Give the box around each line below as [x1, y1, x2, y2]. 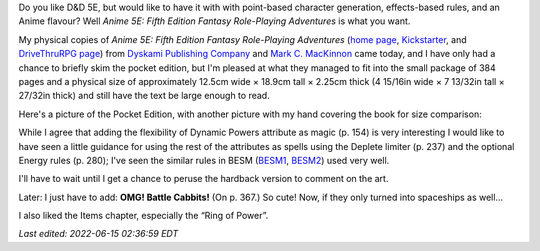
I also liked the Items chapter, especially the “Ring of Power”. [18, 210, 269, 222]
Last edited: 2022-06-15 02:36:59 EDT [18, 228, 179, 240]
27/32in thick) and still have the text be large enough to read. [18, 90, 270, 102]
